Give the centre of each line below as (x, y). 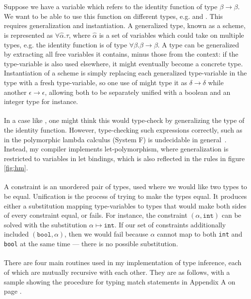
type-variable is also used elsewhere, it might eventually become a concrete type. (124, 63)
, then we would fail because (106, 234)
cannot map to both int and (200, 234)
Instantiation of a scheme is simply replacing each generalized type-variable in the (125, 73)
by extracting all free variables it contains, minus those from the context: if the (121, 54)
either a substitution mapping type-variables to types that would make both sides (125, 205)
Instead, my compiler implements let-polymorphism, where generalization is (116, 149)
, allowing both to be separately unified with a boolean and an (138, 92)
